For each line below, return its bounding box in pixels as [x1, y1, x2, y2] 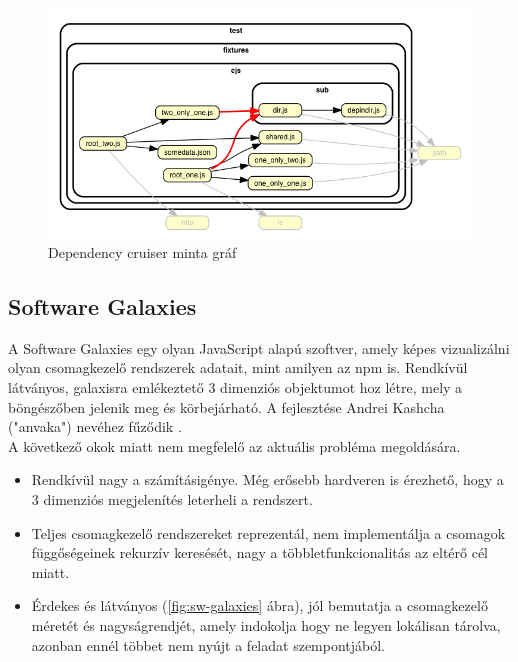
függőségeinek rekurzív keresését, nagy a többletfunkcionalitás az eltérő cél [31, 542, 489, 563]
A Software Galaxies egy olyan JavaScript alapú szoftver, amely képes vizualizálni [8, 337, 510, 358]
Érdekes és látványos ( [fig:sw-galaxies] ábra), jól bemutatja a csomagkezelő [31, 595, 488, 616]
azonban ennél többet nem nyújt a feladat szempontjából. [31, 634, 386, 655]
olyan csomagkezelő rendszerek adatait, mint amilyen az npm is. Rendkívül [8, 357, 468, 378]
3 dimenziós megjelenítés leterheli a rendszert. [31, 489, 313, 509]
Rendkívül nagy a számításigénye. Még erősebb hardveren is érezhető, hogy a [31, 469, 504, 490]
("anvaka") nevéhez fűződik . [8, 416, 182, 437]
